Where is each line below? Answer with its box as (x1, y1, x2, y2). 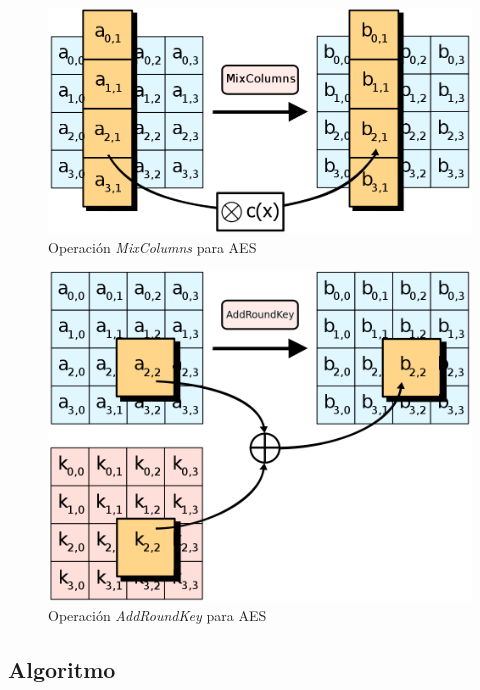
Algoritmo (8, 653, 116, 684)
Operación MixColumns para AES (48, 236, 257, 257)
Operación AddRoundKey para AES (48, 604, 267, 625)
